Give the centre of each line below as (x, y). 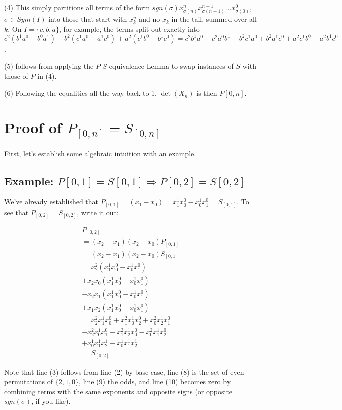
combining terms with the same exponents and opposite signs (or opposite (118, 391)
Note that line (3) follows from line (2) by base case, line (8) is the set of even (124, 372)
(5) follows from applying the (49, 66)
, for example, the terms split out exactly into (129, 28)
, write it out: (98, 212)
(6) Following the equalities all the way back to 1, (80, 93)
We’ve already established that (51, 201)
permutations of (28, 382)
